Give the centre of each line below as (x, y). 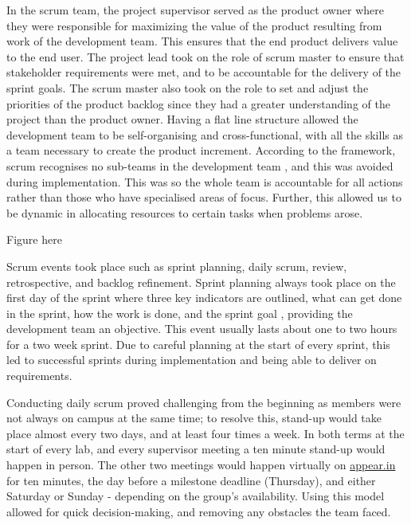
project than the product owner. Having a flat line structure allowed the (182, 119)
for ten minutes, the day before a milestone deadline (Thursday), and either (191, 480)
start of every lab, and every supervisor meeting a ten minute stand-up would (196, 449)
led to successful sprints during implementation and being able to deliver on (192, 360)
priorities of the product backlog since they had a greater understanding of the (198, 103)
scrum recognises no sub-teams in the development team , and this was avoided (200, 165)
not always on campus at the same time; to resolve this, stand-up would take (194, 418)
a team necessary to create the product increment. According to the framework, (201, 150)
